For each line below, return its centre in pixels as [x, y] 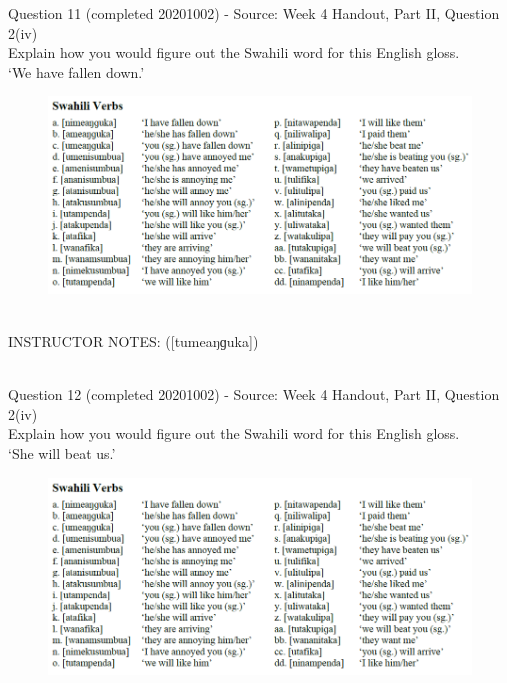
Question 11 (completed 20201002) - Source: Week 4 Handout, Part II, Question [254, 13]
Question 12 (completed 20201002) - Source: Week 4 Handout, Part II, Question [254, 394]
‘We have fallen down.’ [76, 71]
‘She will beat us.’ [62, 452]
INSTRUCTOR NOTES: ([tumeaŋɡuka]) [133, 340]
